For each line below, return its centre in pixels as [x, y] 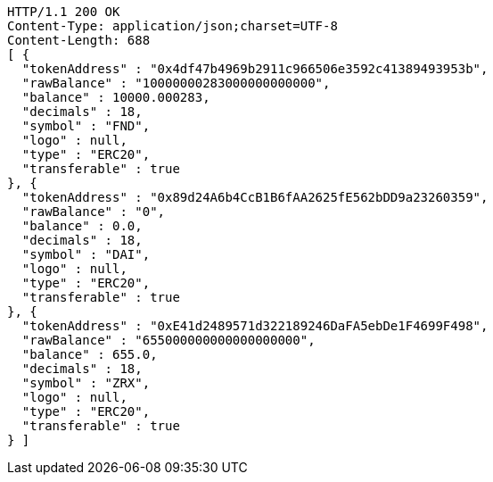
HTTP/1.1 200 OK [64, 12]
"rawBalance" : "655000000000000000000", [168, 340]
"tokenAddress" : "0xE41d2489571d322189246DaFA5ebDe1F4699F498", [255, 326]
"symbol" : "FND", [86, 126]
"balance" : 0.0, [82, 226]
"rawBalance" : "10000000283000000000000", [176, 83]
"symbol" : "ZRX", [86, 383]
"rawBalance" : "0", [94, 212]
